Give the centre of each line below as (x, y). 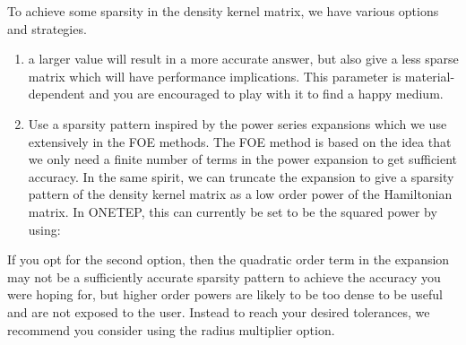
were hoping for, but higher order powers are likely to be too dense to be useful (225, 294)
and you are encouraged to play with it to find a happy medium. (266, 94)
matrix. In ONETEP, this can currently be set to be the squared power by (233, 211)
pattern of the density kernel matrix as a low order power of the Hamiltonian (240, 194)
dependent (56, 94)
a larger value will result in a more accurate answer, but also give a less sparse (243, 59)
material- (430, 76)
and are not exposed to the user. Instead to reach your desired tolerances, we (219, 311)
